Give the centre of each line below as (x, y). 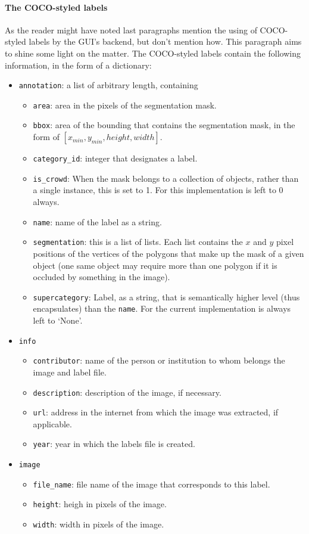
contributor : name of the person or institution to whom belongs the (159, 360)
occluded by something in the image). (102, 277)
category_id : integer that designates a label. (115, 158)
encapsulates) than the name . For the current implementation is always (162, 308)
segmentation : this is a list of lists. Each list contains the (138, 242)
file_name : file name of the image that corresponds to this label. (152, 484)
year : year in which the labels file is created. (114, 444)
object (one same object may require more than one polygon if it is (155, 265)
